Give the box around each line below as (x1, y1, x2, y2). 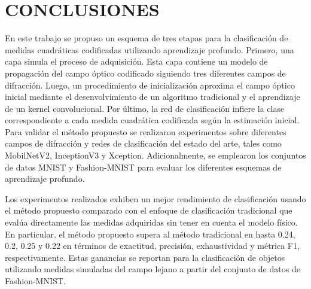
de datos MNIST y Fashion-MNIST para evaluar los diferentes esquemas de (5, 160, 282, 173)
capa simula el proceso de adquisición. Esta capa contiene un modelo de (5, 55, 268, 68)
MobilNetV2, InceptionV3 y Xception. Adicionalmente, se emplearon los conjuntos (5, 149, 306, 162)
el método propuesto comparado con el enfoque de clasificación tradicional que (5, 204, 292, 217)
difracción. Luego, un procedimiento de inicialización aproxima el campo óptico (5, 78, 295, 91)
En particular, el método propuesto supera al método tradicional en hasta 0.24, (5, 227, 295, 240)
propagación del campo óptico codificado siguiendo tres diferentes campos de (5, 66, 286, 79)
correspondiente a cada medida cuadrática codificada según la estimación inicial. (5, 114, 300, 126)
